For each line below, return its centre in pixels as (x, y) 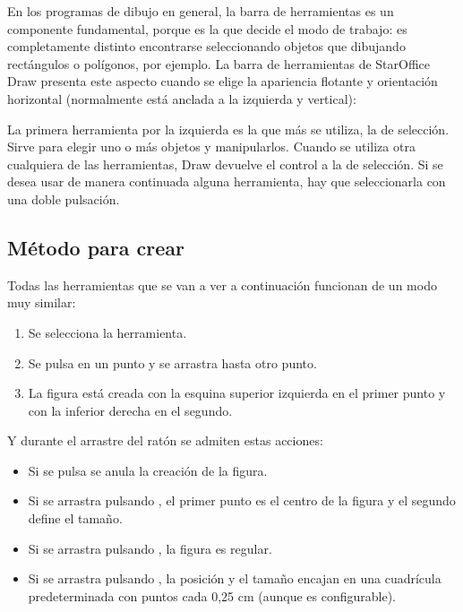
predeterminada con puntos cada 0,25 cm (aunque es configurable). (212, 595)
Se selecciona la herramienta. (107, 332)
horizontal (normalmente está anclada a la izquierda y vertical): (182, 98)
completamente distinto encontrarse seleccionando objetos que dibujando (206, 46)
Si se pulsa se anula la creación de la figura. (148, 470)
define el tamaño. (75, 518)
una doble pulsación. (64, 198)
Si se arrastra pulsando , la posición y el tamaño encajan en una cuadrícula (235, 578)
